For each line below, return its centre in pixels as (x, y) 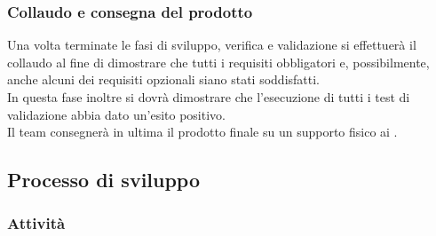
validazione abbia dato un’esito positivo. (116, 114)
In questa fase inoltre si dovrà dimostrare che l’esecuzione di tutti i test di (209, 97)
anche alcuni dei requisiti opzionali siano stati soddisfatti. (164, 79)
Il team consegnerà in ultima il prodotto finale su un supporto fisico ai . (202, 132)
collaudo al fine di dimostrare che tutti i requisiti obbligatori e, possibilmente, (218, 62)
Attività (36, 223)
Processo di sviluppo (104, 180)
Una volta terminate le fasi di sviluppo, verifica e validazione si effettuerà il (212, 45)
